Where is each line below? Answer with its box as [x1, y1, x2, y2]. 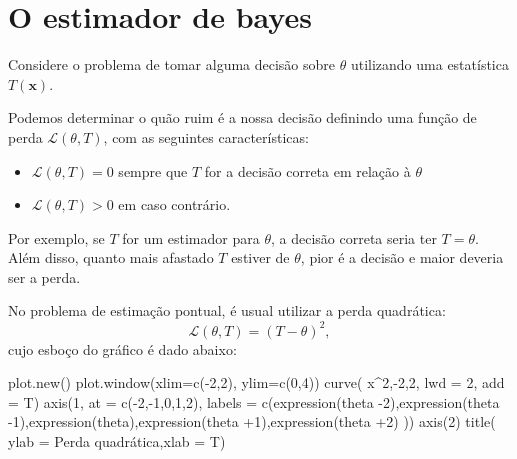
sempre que [118, 160, 188, 181]
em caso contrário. [118, 194, 231, 215]
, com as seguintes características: [103, 126, 309, 147]
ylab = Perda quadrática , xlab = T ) [8, 430, 226, 451]
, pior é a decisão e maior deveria [300, 247, 504, 268]
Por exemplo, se [8, 227, 105, 248]
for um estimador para [122, 227, 260, 248]
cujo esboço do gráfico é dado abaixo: [8, 338, 237, 359]
